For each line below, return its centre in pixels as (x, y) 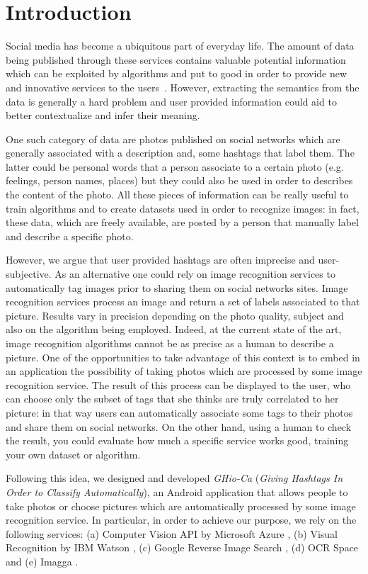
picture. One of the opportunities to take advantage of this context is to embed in (183, 357)
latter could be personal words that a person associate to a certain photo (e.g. (175, 166)
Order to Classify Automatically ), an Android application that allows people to (177, 491)
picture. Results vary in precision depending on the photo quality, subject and (175, 315)
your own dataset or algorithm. (73, 454)
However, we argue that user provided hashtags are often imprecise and (160, 260)
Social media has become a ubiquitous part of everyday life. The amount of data (180, 46)
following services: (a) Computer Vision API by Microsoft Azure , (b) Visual (172, 533)
